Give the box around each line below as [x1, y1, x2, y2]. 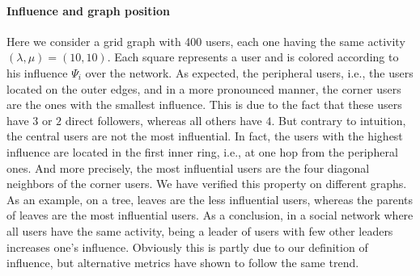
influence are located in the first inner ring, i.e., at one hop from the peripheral [6, 143, 398, 160]
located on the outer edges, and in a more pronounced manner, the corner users [6, 80, 401, 97]
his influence [6, 64, 68, 81]
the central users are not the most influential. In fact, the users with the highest [6, 128, 403, 144]
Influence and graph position [6, 2, 170, 19]
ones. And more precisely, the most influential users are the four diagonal [6, 159, 370, 176]
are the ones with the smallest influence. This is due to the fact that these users [6, 96, 402, 113]
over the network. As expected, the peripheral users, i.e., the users [85, 64, 414, 81]
